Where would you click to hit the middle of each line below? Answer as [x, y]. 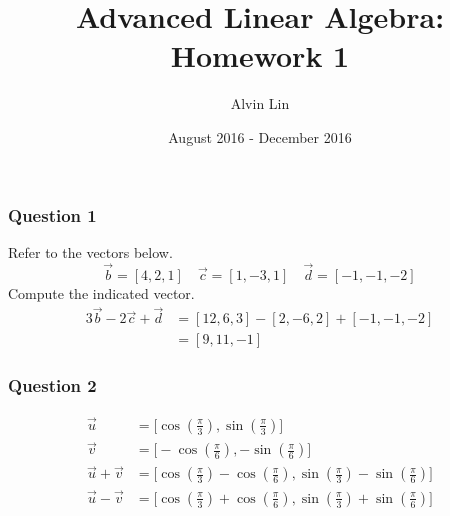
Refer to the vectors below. [90, 251]
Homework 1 [260, 55]
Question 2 [52, 385]
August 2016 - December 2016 [260, 136]
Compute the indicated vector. [101, 292]
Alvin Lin [260, 103]
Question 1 [52, 214]
